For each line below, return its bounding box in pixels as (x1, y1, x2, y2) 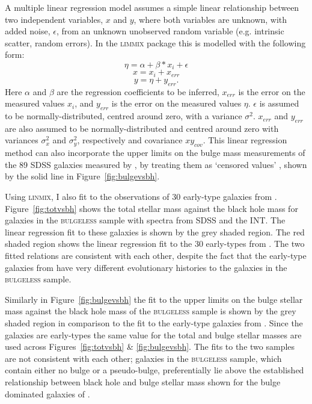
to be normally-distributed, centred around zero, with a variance (5, 110, 242, 122)
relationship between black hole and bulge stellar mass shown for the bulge (5, 375, 281, 388)
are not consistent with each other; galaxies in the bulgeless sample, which (5, 352, 282, 364)
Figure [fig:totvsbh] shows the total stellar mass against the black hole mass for (5, 202, 298, 214)
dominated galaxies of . (5, 387, 90, 400)
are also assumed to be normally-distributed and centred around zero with (5, 122, 279, 134)
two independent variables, (5, 13, 103, 25)
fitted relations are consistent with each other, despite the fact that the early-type (5, 249, 307, 261)
